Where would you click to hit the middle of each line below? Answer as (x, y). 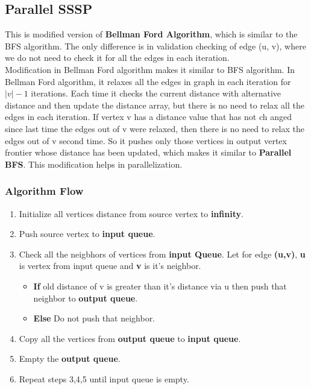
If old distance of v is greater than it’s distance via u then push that (160, 286)
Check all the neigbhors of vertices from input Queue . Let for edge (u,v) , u (162, 254)
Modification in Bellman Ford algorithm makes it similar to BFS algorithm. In (150, 69)
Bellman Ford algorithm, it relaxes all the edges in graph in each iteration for (148, 81)
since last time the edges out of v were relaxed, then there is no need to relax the (155, 128)
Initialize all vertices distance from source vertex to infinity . (131, 213)
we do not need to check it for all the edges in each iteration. (117, 58)
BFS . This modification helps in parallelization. (94, 164)
